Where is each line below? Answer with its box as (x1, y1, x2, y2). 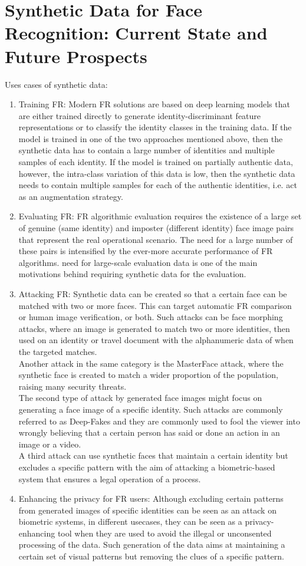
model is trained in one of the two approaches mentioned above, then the (18, 132, 283, 144)
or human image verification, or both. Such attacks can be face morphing (18, 311, 283, 323)
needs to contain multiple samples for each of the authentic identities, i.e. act (18, 179, 297, 191)
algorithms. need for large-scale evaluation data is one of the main (18, 256, 258, 268)
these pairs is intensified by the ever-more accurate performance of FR (18, 245, 273, 257)
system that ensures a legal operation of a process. (18, 472, 201, 485)
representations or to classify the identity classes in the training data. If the (18, 121, 292, 133)
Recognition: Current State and (5, 21, 268, 45)
